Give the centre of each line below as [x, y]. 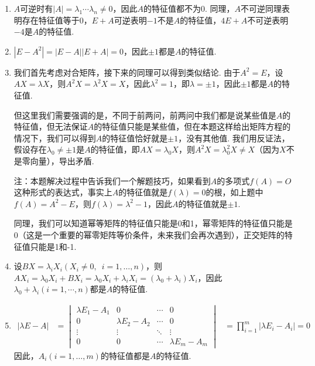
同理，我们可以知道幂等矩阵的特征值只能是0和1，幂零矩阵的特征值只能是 [153, 223]
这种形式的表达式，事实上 [63, 192]
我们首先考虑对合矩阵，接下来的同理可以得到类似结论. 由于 [127, 72]
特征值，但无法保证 [51, 126]
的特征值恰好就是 [135, 138]
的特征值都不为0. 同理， [189, 8]
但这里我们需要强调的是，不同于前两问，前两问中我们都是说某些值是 [145, 115]
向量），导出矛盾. [62, 160]
